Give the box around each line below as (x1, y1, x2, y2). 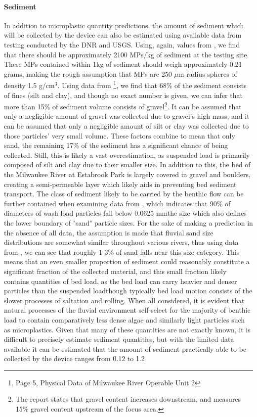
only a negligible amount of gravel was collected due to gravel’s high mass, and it (4, 111, 250, 121)
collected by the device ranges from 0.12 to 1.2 (4, 353, 145, 364)
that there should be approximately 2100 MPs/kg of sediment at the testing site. (4, 49, 249, 59)
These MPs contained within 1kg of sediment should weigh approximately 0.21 (4, 59, 242, 69)
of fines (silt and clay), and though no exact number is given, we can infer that (4, 90, 243, 100)
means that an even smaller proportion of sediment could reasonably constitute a (4, 256, 250, 267)
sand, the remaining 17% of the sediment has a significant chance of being (4, 140, 228, 150)
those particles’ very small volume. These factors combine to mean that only (4, 130, 235, 140)
